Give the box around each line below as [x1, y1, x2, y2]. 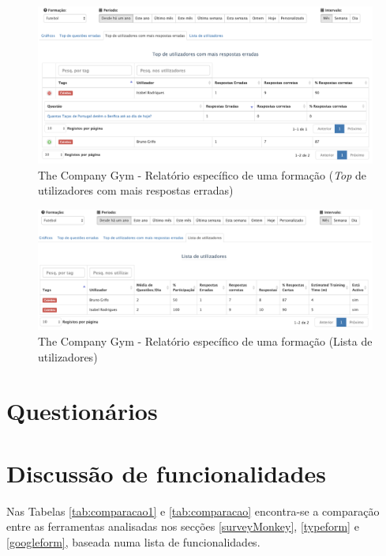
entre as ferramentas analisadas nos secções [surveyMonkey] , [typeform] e [6, 518, 359, 535]
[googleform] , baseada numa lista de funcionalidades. [6, 533, 260, 550]
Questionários [6, 395, 158, 427]
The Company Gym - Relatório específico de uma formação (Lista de [38, 332, 373, 349]
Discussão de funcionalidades [6, 456, 327, 489]
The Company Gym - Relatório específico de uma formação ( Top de [38, 166, 367, 183]
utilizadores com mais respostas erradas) [38, 182, 234, 199]
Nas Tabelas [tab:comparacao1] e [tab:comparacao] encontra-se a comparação [6, 502, 380, 519]
